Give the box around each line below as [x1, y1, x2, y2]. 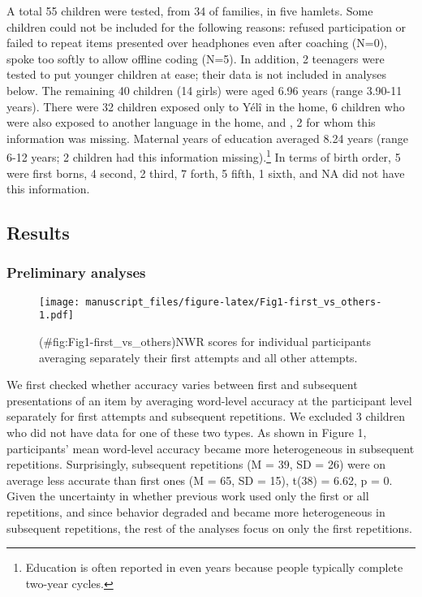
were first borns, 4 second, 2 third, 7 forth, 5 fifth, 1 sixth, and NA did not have [6, 164, 405, 181]
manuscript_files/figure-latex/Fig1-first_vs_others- [85, 296, 382, 308]
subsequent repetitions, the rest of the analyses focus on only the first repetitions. [6, 519, 412, 536]
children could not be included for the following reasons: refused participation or [6, 18, 407, 35]
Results [6, 220, 70, 245]
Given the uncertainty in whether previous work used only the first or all [6, 487, 369, 504]
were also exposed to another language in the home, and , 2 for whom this [6, 114, 376, 131]
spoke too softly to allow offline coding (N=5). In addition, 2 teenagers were [6, 50, 385, 67]
